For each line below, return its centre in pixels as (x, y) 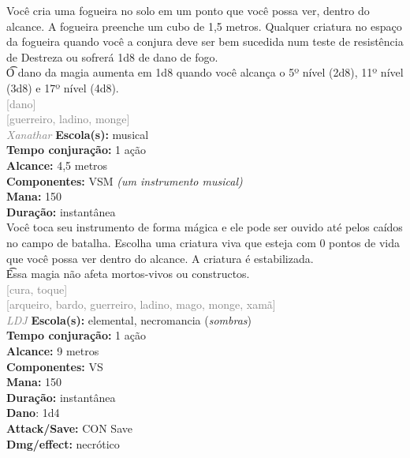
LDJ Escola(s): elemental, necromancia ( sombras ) (129, 319)
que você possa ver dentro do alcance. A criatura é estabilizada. (160, 258)
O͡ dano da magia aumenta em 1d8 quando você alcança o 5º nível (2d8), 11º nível (205, 72)
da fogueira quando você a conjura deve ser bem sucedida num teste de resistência (205, 41)
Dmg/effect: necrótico (63, 443)
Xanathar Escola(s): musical (78, 134)
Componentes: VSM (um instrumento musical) (125, 180)
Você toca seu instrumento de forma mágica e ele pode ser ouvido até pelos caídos (205, 227)
